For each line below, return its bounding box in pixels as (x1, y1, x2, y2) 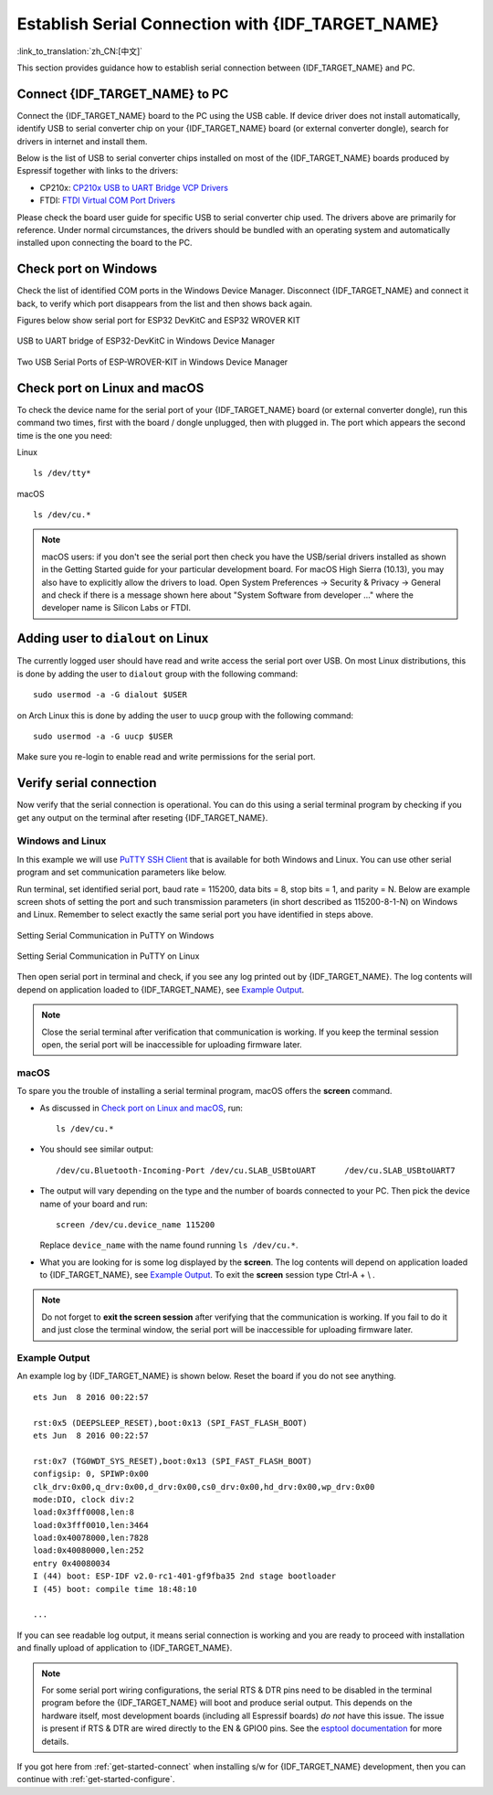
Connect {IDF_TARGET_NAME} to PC (16, 86, 229, 101)
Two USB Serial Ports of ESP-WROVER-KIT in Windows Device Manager (16, 356, 288, 367)
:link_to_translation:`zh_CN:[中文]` (16, 46, 143, 57)
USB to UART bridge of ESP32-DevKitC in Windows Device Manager (16, 335, 276, 346)
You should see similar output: (39, 1143, 154, 1155)
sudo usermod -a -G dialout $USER (33, 690, 187, 700)
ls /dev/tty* (33, 468, 91, 479)
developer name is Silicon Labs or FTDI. (41, 602, 192, 613)
